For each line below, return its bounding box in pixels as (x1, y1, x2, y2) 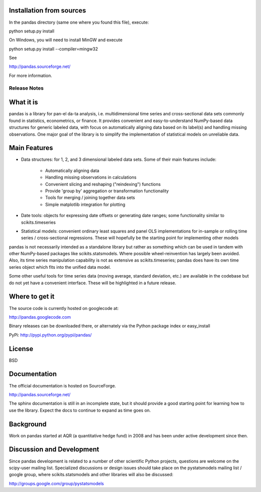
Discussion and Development (9, 446, 99, 454)
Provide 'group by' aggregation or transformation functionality (45, 188, 169, 194)
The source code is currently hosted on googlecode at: (9, 305, 119, 311)
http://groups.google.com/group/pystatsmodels (9, 480, 104, 486)
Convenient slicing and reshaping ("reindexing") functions (45, 181, 161, 187)
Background (9, 420, 47, 428)
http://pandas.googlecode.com (9, 314, 71, 320)
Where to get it (9, 292, 55, 301)
